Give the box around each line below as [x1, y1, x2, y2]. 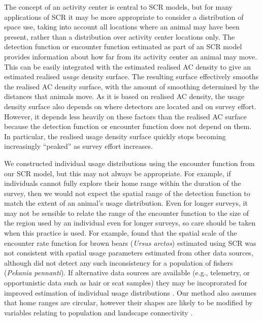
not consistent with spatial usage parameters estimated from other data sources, [4, 247, 253, 258]
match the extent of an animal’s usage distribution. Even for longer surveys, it [4, 198, 248, 208]
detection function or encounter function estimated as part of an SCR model [4, 41, 242, 52]
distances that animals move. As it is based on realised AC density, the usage [4, 91, 245, 102]
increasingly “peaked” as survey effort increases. [4, 141, 153, 151]
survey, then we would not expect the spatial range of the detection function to [4, 187, 250, 198]
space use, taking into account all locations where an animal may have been [4, 21, 240, 32]
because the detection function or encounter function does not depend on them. [4, 121, 252, 132]
